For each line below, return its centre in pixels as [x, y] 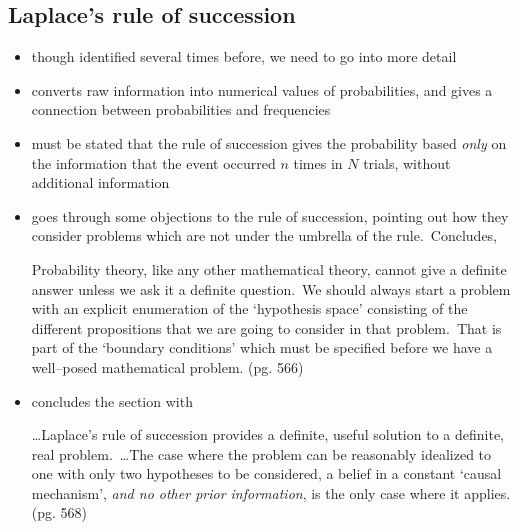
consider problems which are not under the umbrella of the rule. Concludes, [264, 235]
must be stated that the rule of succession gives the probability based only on [269, 142]
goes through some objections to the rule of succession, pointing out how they [270, 215]
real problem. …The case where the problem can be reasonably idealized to [261, 453]
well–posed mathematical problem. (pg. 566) [167, 366]
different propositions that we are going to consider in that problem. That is [266, 327]
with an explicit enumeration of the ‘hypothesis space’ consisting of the [249, 308]
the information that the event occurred [153, 162]
